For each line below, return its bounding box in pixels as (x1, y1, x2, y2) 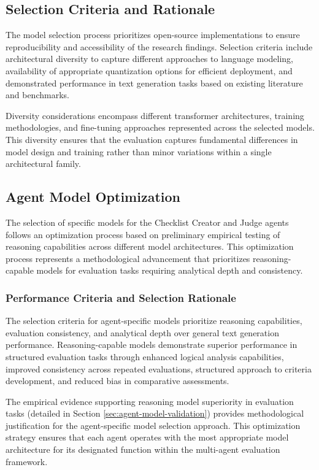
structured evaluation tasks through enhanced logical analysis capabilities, (6, 350, 284, 363)
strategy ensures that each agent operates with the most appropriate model (6, 431, 289, 444)
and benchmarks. (6, 88, 69, 101)
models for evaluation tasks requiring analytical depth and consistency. (36, 264, 303, 277)
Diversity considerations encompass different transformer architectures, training (6, 109, 304, 121)
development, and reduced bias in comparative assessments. (6, 374, 229, 387)
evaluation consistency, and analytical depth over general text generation (6, 326, 279, 339)
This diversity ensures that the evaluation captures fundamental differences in (6, 133, 298, 145)
